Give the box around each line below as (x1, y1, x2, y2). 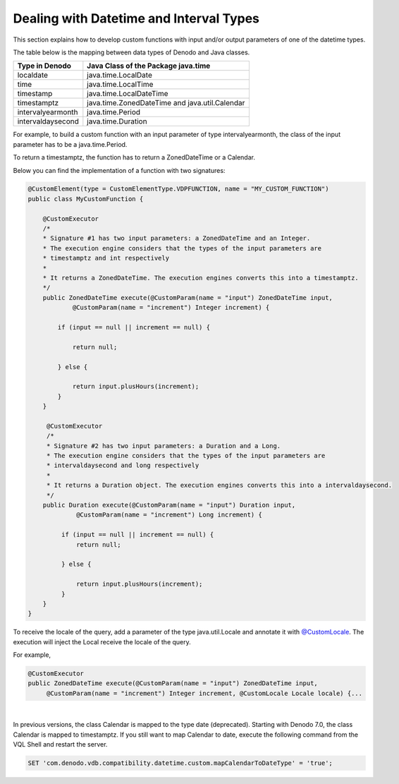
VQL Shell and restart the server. (13, 740, 108, 748)
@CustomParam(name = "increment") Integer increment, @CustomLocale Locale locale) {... (46, 689, 363, 697)
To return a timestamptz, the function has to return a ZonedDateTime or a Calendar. (13, 153, 255, 162)
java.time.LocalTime (87, 80, 154, 90)
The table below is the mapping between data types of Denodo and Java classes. (13, 48, 250, 56)
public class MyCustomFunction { (27, 195, 144, 203)
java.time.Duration (87, 116, 147, 126)
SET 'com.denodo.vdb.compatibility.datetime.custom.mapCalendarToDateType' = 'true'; (27, 759, 333, 767)
